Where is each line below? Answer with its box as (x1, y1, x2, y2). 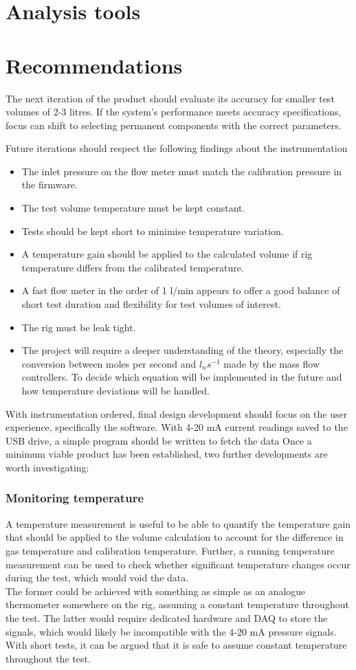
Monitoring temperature (5, 489, 144, 506)
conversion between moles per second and (21, 356, 197, 370)
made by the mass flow (223, 356, 320, 370)
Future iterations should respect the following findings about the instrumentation (5, 141, 348, 155)
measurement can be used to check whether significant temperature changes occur (5, 557, 351, 571)
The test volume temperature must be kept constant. (21, 201, 245, 215)
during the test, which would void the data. (5, 570, 189, 585)
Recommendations (5, 51, 183, 79)
